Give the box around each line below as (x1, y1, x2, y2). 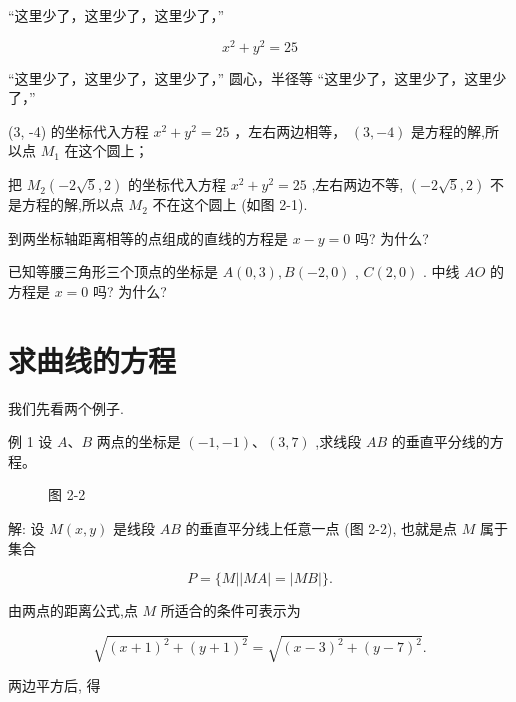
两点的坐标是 (96, 431, 181, 452)
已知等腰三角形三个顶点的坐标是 (8, 261, 218, 282)
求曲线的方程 (8, 339, 177, 380)
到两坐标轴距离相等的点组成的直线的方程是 (8, 227, 288, 248)
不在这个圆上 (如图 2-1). (152, 194, 308, 215)
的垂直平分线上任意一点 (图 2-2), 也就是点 (185, 517, 457, 538)
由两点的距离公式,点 (8, 600, 138, 621)
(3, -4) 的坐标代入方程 (8, 120, 149, 141)
